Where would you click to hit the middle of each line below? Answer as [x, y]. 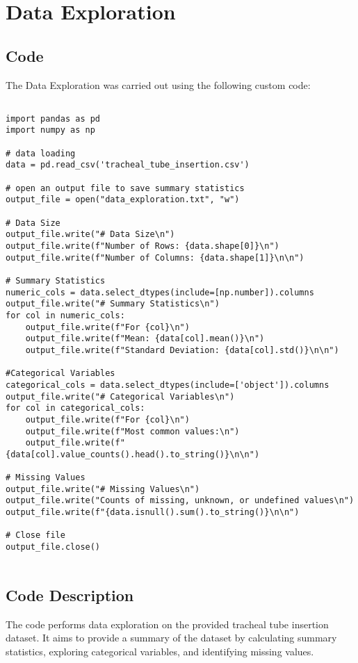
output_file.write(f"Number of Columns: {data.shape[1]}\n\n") [155, 257]
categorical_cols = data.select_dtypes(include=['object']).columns [168, 385]
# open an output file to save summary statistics [125, 188]
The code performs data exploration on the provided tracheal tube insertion [167, 624]
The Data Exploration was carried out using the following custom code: [158, 84]
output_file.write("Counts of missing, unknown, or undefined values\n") [180, 501]
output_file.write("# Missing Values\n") [103, 489]
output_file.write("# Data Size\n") [90, 235]
